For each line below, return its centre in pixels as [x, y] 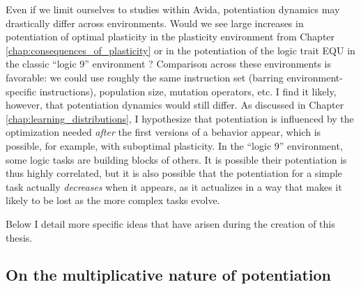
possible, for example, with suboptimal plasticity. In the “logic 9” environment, [174, 145]
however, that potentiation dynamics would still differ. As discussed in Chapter [175, 105]
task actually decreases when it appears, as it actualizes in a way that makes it [174, 186]
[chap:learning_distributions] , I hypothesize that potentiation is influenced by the [180, 118]
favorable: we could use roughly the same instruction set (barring [145, 77]
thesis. [19, 237]
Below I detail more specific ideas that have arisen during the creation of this [170, 223]
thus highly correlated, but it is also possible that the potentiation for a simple [174, 173]
